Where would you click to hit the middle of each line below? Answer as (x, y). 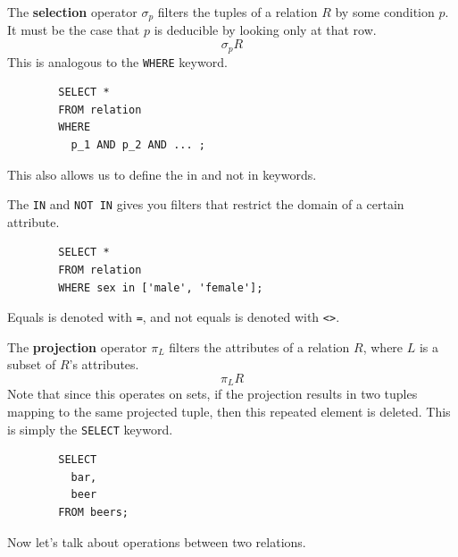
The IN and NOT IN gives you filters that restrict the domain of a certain (206, 204)
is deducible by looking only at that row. (265, 30)
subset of (32, 364)
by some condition (385, 12)
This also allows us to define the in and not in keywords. (162, 174)
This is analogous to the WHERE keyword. (117, 61)
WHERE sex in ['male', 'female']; (161, 287)
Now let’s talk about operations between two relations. (157, 541)
